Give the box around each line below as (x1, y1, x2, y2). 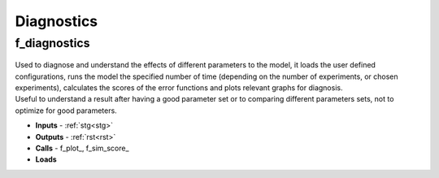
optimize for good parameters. (15, 106, 117, 115)
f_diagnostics (15, 36, 90, 50)
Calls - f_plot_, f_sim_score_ (35, 143, 129, 153)
